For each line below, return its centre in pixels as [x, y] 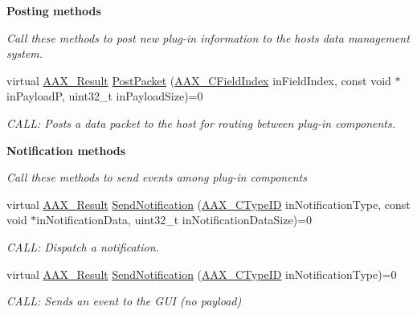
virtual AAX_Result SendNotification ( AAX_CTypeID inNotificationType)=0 [202, 274]
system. [25, 53]
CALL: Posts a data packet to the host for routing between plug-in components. [201, 123]
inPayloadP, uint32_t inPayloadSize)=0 [105, 96]
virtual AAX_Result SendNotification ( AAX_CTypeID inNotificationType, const [208, 204]
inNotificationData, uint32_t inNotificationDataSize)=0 [174, 220]
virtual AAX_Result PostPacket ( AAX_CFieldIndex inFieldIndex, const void [199, 80]
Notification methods [66, 150]
